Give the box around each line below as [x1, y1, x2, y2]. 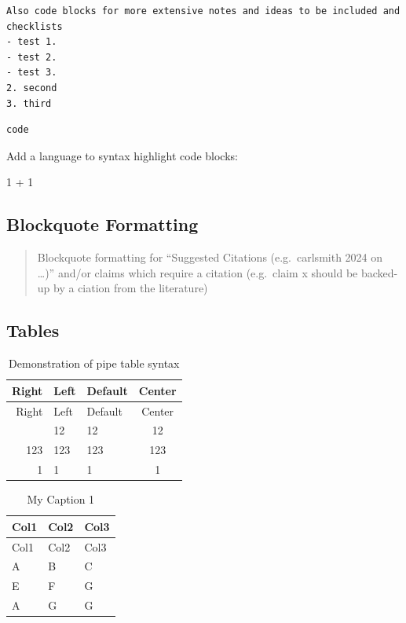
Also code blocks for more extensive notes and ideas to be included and [6, 5, 401, 16]
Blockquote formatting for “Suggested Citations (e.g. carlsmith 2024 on [37, 249, 383, 266]
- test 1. [6, 36, 57, 48]
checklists [6, 20, 63, 32]
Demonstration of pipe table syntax [9, 355, 180, 372]
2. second [6, 82, 57, 93]
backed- [360, 264, 398, 280]
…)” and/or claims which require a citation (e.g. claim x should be [37, 264, 358, 280]
